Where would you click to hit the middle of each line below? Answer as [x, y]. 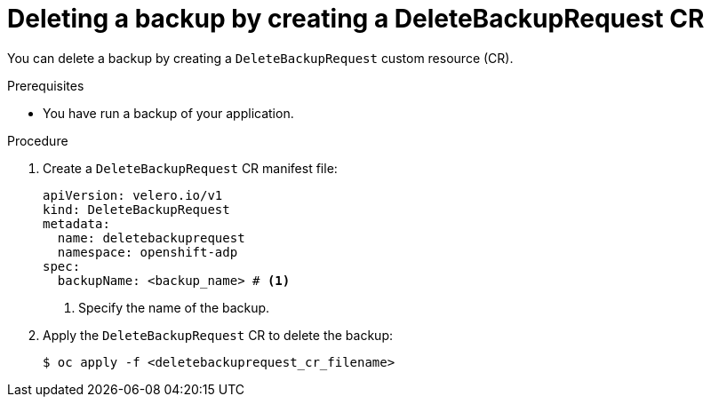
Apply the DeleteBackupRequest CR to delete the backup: [218, 335]
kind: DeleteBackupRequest [136, 209]
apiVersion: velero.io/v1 [133, 195]
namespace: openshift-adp [148, 252]
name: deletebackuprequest [151, 238]
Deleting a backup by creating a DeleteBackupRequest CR [356, 19]
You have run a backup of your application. [168, 113]
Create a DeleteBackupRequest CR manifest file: [190, 168]
